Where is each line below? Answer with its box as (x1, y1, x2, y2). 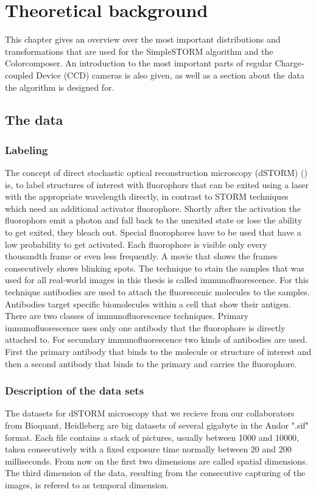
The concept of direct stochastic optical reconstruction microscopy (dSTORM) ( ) (5, 166, 307, 179)
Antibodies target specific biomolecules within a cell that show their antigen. (5, 297, 291, 310)
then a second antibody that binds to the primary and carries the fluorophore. (5, 357, 297, 370)
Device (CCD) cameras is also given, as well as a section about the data (36, 68, 304, 81)
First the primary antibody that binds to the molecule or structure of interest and (5, 345, 312, 357)
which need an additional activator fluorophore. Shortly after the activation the (5, 202, 301, 214)
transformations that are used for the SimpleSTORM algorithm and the (5, 44, 273, 57)
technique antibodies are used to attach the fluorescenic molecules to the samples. (5, 286, 310, 298)
